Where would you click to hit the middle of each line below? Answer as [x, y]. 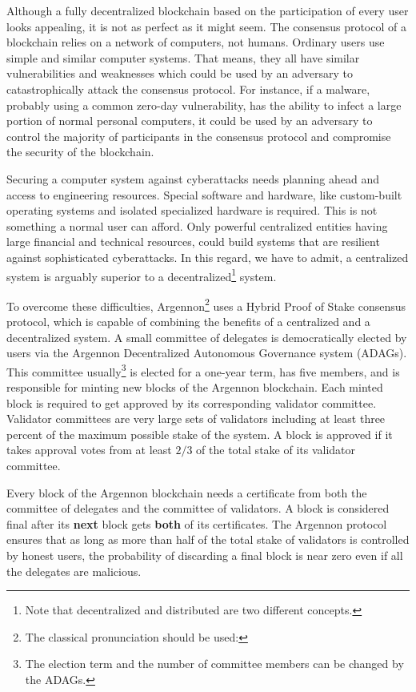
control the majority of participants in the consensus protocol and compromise [199, 136]
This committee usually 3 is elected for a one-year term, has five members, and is [203, 370]
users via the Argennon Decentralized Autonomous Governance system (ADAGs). [207, 353]
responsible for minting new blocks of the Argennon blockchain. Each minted [195, 387]
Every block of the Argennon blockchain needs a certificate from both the [187, 492]
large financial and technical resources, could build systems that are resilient [193, 241]
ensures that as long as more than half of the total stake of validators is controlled [208, 539]
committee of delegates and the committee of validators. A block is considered [198, 508]
